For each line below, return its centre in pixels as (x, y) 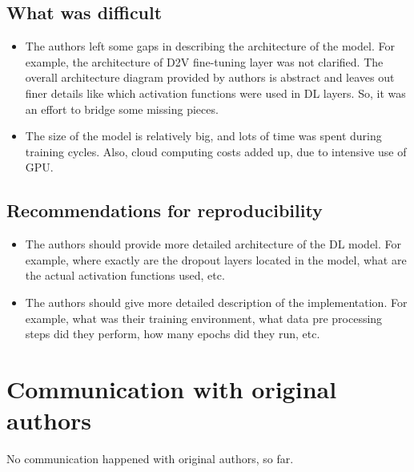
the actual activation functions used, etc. (125, 275)
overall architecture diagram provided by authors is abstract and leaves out (210, 77)
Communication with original (172, 388)
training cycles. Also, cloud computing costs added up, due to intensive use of (216, 151)
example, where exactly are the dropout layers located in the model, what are (216, 259)
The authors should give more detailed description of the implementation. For (216, 302)
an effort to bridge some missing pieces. (122, 109)
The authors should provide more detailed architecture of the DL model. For (213, 244)
